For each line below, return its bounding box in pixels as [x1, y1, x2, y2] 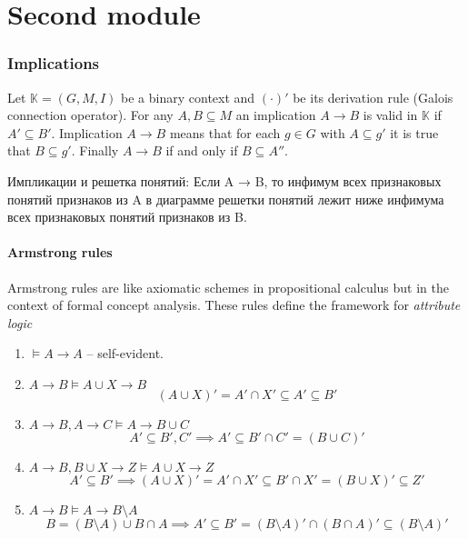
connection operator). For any [7, 105, 174, 125]
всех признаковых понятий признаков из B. [7, 207, 247, 226]
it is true [390, 123, 439, 142]
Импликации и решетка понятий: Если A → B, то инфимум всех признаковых [7, 171, 442, 190]
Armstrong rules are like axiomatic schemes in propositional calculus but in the [7, 277, 449, 296]
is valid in [363, 105, 418, 125]
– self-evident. [86, 344, 164, 363]
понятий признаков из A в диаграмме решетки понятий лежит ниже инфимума [7, 189, 444, 208]
